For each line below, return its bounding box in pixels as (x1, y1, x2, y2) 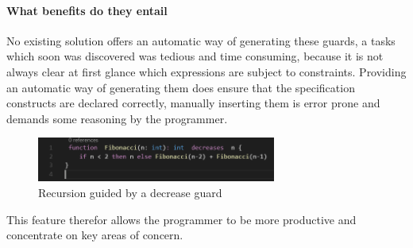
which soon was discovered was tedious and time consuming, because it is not (6, 48, 384, 64)
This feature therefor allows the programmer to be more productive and (6, 211, 357, 227)
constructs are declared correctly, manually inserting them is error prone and (6, 95, 380, 111)
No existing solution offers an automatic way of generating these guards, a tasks (6, 32, 396, 48)
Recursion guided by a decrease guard (38, 184, 222, 201)
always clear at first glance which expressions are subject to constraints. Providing (6, 63, 407, 79)
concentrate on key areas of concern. (6, 227, 183, 243)
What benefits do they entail (6, 2, 168, 18)
